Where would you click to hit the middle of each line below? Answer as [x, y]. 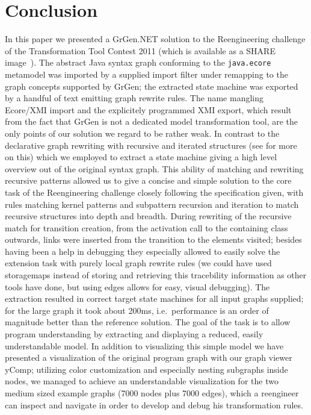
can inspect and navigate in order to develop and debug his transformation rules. [154, 404]
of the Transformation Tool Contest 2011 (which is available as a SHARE [140, 50]
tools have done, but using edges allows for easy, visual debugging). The [137, 286]
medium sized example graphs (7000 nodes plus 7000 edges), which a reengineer [152, 393]
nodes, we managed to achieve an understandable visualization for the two [142, 381]
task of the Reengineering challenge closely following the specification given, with [154, 192]
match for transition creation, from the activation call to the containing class [146, 227]
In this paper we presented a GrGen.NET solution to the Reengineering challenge [155, 39]
